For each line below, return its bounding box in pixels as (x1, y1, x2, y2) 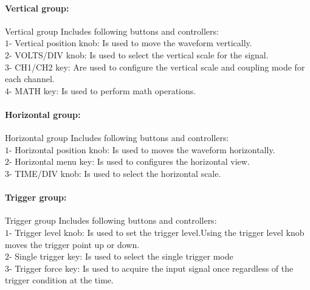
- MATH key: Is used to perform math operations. (9, 84, 196, 97)
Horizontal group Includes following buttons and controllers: (5, 131, 229, 144)
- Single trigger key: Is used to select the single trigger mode (9, 250, 233, 263)
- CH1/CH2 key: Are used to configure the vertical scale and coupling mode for (9, 60, 305, 73)
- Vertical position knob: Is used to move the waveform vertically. (9, 36, 252, 49)
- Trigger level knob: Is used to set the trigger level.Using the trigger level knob (9, 226, 305, 238)
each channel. (5, 72, 55, 85)
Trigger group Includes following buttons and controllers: (5, 214, 217, 227)
